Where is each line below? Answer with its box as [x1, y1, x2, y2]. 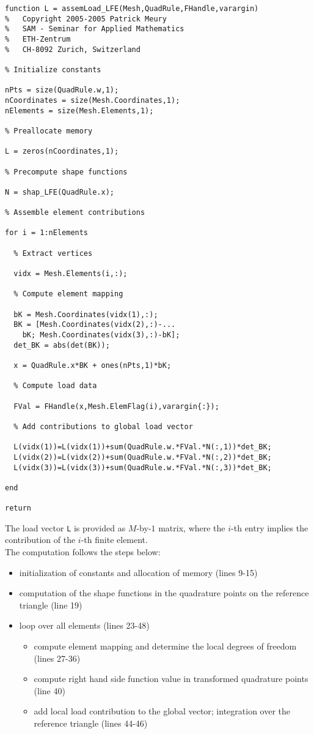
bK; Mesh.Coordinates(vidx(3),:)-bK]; [22, 331, 180, 339]
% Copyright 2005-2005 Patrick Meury [5, 14, 167, 23]
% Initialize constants [5, 65, 101, 74]
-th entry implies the [231, 521, 309, 534]
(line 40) [34, 684, 65, 697]
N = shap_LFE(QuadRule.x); [5, 187, 114, 197]
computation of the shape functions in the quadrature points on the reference [19, 586, 309, 599]
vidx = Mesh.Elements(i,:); [13, 269, 128, 279]
